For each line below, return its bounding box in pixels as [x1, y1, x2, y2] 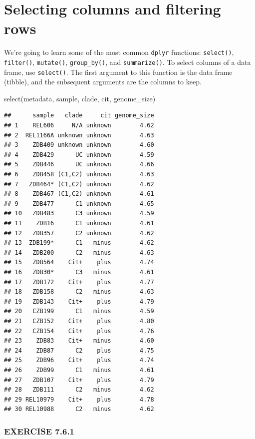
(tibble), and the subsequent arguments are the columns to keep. [4, 76, 202, 87]
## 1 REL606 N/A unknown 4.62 [4, 122, 154, 129]
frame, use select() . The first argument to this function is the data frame [4, 66, 233, 77]
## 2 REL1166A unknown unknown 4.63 [4, 131, 154, 139]
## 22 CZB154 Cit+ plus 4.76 [4, 327, 154, 335]
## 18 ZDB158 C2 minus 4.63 [4, 288, 154, 296]
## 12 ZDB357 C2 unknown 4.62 [4, 229, 154, 237]
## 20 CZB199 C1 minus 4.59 [4, 308, 154, 315]
